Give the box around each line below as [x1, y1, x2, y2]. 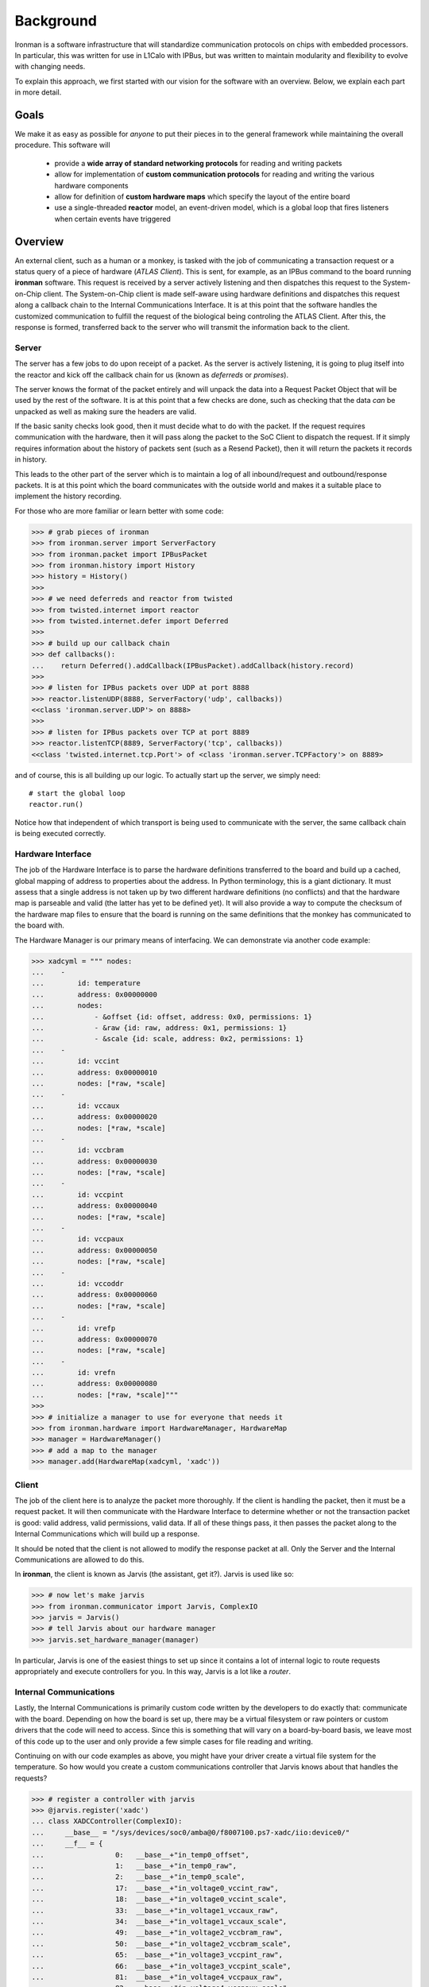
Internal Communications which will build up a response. [14, 1529, 200, 1539]
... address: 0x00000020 [31, 1113, 158, 1121]
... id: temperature [31, 978, 141, 988]
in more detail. [14, 87, 62, 97]
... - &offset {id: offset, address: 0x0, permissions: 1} [31, 1012, 313, 1021]
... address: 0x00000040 [31, 1201, 158, 1210]
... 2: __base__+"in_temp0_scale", [31, 1873, 245, 1881]
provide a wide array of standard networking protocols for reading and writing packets [54, 158, 342, 168]
